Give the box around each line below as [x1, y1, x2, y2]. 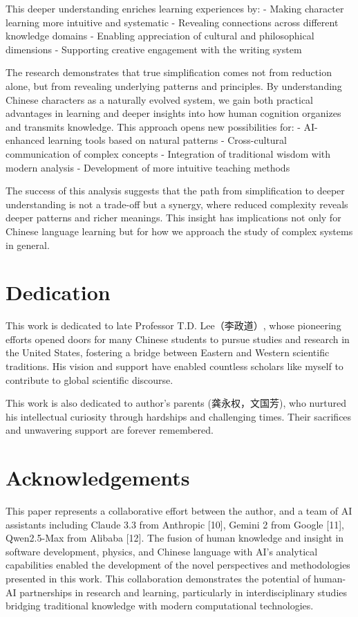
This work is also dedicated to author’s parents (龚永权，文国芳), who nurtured [6, 396, 346, 410]
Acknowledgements [6, 463, 190, 492]
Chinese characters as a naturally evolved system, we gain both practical [6, 92, 314, 107]
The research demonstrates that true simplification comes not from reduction [6, 65, 332, 80]
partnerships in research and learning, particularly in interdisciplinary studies [19, 584, 348, 599]
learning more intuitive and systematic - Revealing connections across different [6, 15, 339, 29]
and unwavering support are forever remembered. [6, 423, 214, 437]
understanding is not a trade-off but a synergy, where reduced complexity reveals [6, 196, 348, 211]
